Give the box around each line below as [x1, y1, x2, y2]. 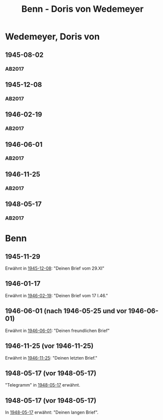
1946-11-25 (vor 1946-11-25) [5, 342, 94, 350]
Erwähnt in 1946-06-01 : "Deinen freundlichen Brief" [5, 328, 110, 334]
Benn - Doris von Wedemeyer [21, 3, 144, 15]
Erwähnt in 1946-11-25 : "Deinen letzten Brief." [5, 355, 97, 361]
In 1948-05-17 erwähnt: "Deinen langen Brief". [5, 409, 99, 416]
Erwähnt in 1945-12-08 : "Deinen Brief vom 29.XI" [5, 265, 105, 271]
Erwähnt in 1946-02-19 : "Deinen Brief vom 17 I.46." [5, 292, 108, 298]
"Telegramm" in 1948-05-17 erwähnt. [5, 382, 81, 388]
